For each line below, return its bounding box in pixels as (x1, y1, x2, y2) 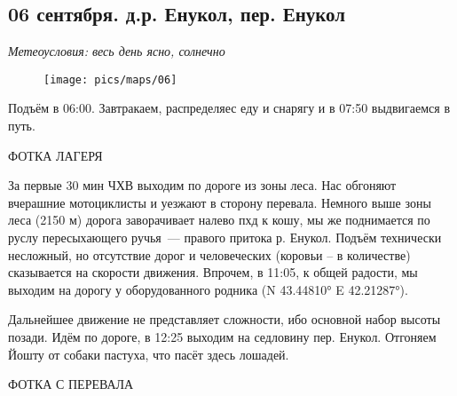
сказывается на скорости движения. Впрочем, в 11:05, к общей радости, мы (8, 263, 418, 281)
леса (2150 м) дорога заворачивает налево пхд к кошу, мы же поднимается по (8, 210, 430, 229)
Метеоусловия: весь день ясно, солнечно (8, 42, 225, 60)
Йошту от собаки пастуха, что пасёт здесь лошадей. (8, 345, 289, 363)
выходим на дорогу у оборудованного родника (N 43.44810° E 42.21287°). (8, 280, 408, 298)
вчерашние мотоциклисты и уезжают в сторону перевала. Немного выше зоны (8, 193, 431, 211)
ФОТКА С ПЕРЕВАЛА (8, 375, 134, 393)
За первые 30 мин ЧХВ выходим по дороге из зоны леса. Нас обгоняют (8, 176, 397, 194)
